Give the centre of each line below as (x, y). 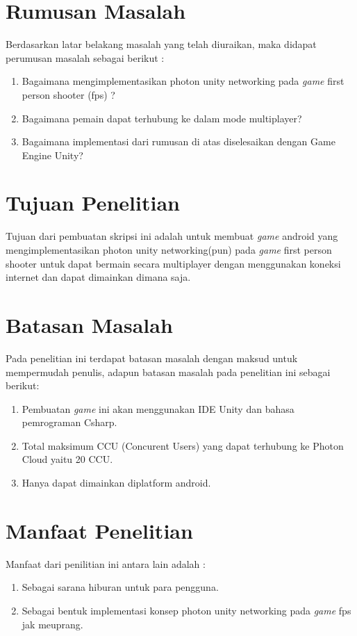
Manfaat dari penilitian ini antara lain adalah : (106, 563)
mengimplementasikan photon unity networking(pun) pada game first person (169, 250)
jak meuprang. (52, 624)
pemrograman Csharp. (69, 422)
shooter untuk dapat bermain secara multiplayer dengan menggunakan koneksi (173, 263)
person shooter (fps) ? (68, 94)
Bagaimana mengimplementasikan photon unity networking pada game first (183, 81)
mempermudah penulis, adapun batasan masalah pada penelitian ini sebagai (168, 372)
